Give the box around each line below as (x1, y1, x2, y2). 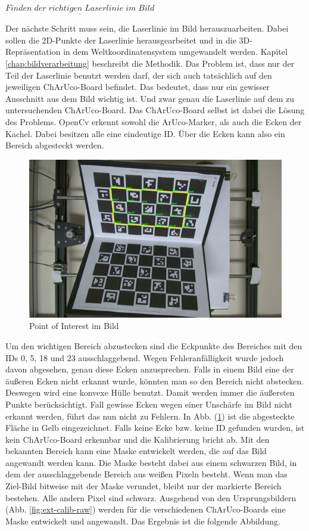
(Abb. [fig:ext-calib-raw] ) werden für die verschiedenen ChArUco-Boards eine (5, 503, 286, 516)
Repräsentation (5, 45, 61, 58)
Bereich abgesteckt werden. (5, 139, 104, 151)
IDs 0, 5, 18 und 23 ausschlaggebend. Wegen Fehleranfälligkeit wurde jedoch (5, 351, 284, 364)
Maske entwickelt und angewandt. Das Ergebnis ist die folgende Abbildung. (5, 514, 280, 527)
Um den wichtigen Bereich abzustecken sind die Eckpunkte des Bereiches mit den (5, 339, 302, 352)
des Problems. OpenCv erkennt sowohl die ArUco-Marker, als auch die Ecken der (5, 115, 302, 128)
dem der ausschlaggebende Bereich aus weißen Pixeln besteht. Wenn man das (5, 468, 288, 480)
